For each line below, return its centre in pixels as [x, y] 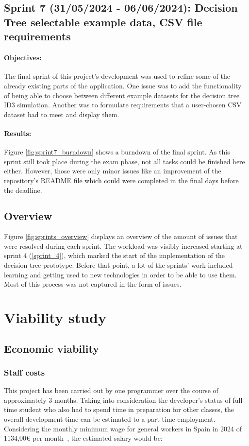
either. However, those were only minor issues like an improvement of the [113, 171]
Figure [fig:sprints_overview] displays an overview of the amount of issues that [121, 236]
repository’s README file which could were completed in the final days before [121, 180]
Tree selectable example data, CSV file [103, 22]
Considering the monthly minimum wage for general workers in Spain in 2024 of [123, 428]
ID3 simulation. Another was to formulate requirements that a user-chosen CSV [123, 105]
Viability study [55, 317]
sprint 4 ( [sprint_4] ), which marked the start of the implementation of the [115, 255]
